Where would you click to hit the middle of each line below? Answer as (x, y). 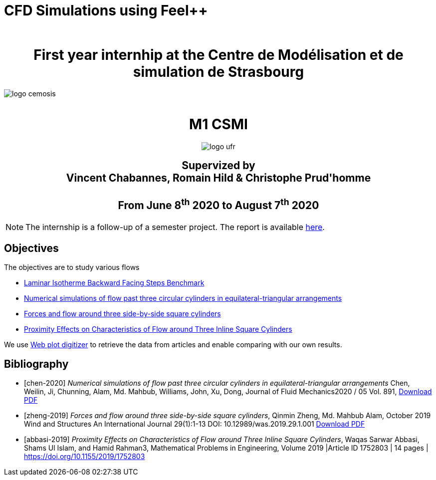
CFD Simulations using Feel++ (106, 10)
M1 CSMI (218, 124)
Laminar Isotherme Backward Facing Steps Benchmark (114, 283)
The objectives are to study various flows (72, 267)
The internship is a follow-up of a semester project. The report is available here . (175, 227)
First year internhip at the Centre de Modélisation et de (218, 55)
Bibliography (36, 364)
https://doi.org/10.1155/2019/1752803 (85, 457)
